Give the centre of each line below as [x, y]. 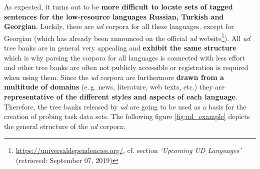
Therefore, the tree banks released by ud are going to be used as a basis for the [125, 106]
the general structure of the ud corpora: [65, 126]
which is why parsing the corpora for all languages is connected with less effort [125, 57]
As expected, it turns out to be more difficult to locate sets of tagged [118, 6]
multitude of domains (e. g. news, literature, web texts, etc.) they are [114, 87]
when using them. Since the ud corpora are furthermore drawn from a [114, 77]
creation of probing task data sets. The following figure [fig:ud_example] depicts [127, 116]
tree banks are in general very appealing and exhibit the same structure [120, 48]
